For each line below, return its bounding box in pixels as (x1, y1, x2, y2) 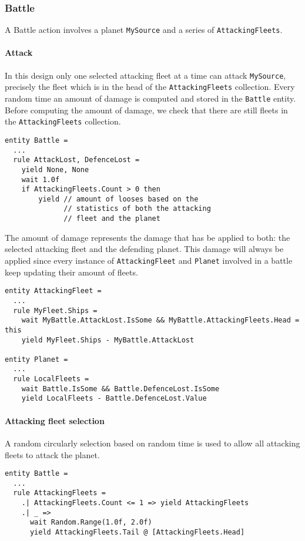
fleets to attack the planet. (5, 448, 100, 461)
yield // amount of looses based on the (38, 194, 199, 203)
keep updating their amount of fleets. (5, 266, 138, 278)
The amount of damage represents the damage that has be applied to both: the (5, 231, 290, 243)
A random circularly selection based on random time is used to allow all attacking (5, 436, 300, 449)
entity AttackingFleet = (5, 287, 102, 295)
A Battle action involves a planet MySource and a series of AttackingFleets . (5, 23, 283, 36)
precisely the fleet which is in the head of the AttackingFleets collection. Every (5, 80, 295, 93)
